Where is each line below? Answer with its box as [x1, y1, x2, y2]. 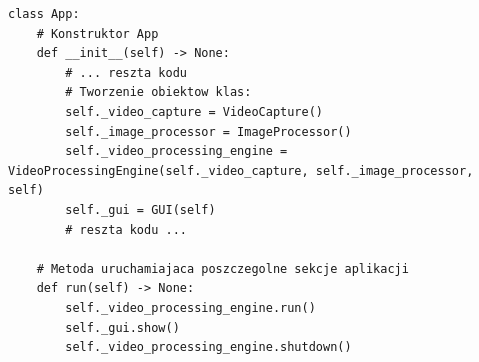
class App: [8, 7, 80, 21]
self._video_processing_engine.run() [65, 300, 316, 315]
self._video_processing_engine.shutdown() [65, 340, 352, 355]
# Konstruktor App [36, 26, 159, 41]
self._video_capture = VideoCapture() [65, 104, 323, 119]
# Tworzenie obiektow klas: [65, 85, 252, 100]
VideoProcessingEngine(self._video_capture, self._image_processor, [8, 163, 474, 178]
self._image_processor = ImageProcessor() [65, 124, 352, 139]
